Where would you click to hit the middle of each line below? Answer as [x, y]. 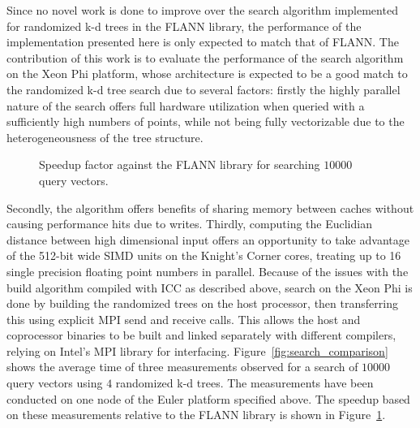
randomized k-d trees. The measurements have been [244, 383]
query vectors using [55, 383]
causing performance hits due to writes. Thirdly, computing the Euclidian [189, 224]
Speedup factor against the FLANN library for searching [180, 164]
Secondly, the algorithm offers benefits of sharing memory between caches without [210, 208]
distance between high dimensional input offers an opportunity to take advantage [208, 239]
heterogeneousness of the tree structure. [105, 137]
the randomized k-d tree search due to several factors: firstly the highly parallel [204, 89]
